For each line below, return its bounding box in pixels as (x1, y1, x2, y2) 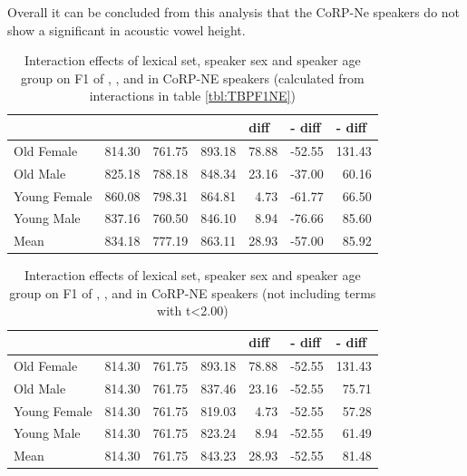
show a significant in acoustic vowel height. (7, 20, 246, 39)
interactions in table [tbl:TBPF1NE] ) (89, 86, 296, 105)
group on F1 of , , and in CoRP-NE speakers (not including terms (9, 283, 376, 302)
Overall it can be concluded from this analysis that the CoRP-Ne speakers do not (7, 3, 461, 21)
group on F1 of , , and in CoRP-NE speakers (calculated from (20, 68, 365, 87)
